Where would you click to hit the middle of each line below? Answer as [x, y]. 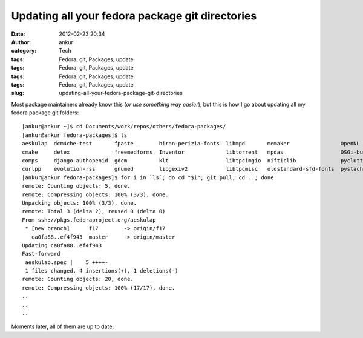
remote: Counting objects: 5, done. [76, 186]
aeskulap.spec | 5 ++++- [67, 262]
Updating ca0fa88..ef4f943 [62, 245]
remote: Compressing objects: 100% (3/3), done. [95, 194]
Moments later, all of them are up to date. [63, 326]
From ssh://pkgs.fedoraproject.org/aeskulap [89, 220]
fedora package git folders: [45, 113]
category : [24, 51]
